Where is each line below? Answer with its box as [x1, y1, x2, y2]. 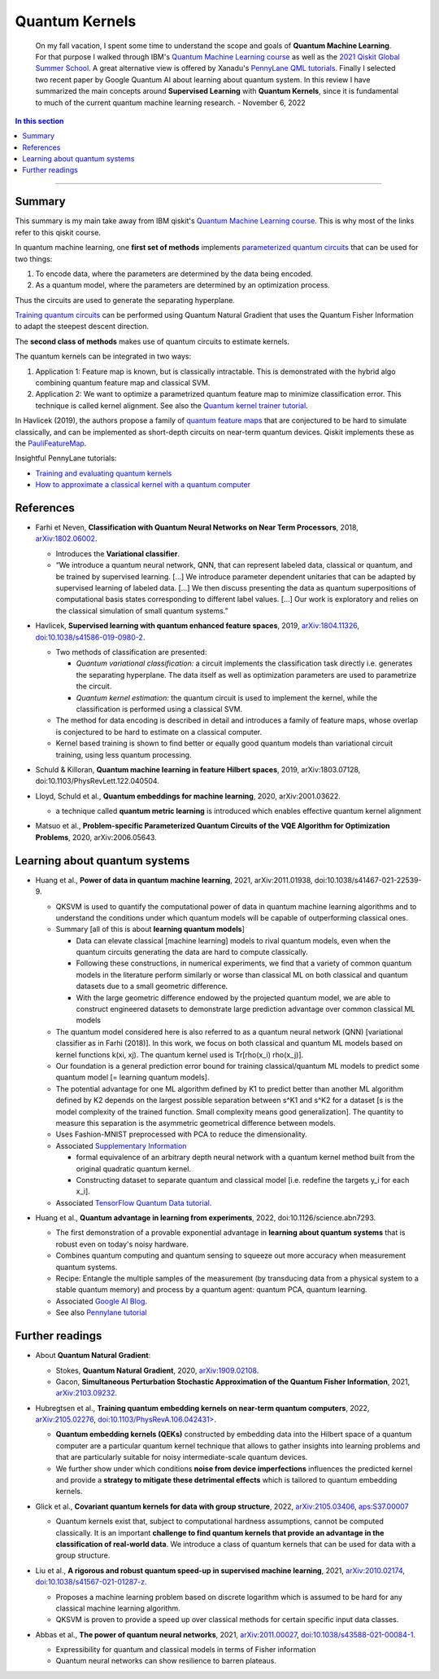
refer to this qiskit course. [15, 227, 102, 237]
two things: [15, 253, 53, 264]
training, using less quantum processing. [55, 749, 192, 759]
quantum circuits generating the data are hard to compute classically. [76, 947, 308, 957]
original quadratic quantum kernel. [76, 1163, 191, 1173]
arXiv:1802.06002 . [35, 534, 98, 543]
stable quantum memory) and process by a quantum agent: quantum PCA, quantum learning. [55, 1285, 367, 1294]
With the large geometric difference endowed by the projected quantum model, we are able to [76, 992, 391, 1002]
